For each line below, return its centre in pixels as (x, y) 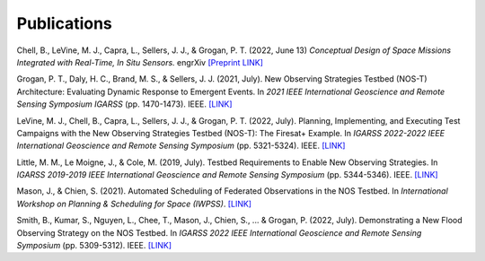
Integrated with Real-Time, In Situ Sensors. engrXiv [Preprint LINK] (140, 62)
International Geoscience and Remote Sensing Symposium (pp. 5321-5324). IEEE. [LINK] (181, 146)
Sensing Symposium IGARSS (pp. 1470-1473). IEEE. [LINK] (124, 104)
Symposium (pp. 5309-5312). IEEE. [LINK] (94, 246)
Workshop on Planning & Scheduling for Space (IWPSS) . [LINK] (134, 204)
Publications (64, 23)
